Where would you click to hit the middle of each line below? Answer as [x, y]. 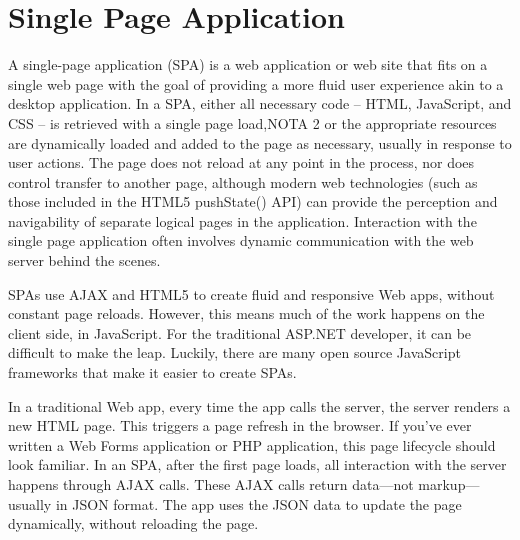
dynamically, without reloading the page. [133, 523]
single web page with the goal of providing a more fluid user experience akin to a [256, 83]
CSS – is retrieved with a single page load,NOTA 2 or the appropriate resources [252, 122]
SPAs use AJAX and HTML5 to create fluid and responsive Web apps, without [251, 293]
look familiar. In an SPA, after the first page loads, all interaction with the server [257, 464]
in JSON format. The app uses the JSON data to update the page [258, 503]
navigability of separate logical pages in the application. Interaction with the [242, 220]
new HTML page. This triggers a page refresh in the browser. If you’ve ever [240, 425]
